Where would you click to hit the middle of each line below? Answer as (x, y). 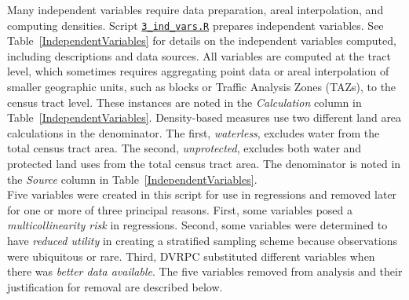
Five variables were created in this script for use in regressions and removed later (202, 194)
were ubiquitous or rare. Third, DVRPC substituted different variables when (191, 256)
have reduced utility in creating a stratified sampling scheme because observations (203, 240)
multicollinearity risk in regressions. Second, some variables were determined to (197, 225)
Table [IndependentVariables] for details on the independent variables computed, (202, 40)
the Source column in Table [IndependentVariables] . (132, 179)
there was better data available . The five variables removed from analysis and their (205, 271)
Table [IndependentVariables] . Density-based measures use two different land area (204, 117)
